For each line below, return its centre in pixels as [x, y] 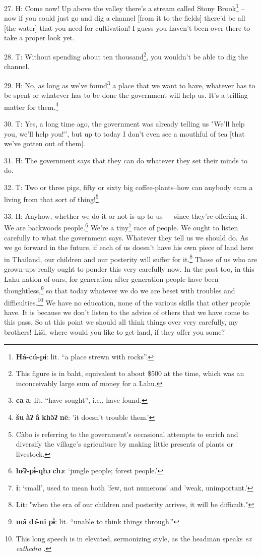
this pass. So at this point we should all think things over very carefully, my [121, 322]
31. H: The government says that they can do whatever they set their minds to [126, 160]
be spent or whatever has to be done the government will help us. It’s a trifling [126, 95]
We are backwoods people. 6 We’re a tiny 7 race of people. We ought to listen [121, 227]
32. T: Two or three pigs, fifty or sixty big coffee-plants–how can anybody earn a [128, 187]
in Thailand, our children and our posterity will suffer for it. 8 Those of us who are [131, 258]
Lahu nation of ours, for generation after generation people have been [111, 279]
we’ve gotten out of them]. [45, 143]
